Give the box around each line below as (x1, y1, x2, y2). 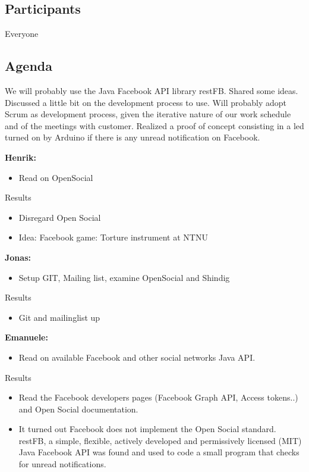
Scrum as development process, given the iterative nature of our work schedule (5, 108, 291, 120)
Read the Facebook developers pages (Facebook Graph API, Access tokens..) (18, 391, 298, 404)
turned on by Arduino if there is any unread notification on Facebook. (5, 131, 260, 143)
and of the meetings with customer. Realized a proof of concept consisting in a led (5, 119, 304, 132)
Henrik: (5, 151, 36, 163)
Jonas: (5, 251, 31, 263)
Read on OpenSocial (18, 171, 93, 183)
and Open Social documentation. (18, 402, 138, 415)
